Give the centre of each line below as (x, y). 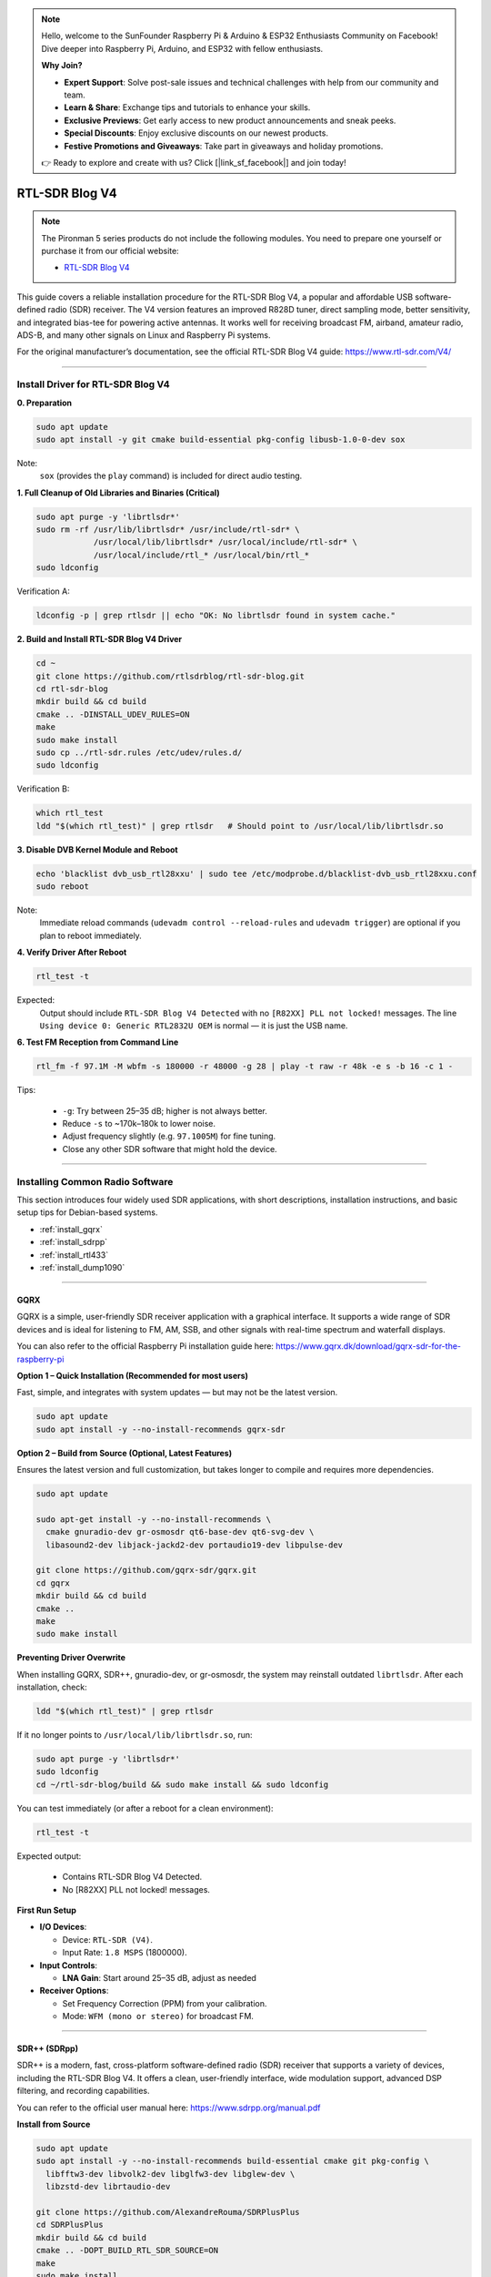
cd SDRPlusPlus (70, 2225)
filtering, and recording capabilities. (83, 2091)
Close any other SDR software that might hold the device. (170, 1149)
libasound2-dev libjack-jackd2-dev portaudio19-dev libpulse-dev (195, 1545)
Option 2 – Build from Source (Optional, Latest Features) (124, 1453)
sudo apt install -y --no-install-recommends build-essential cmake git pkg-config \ (232, 2161)
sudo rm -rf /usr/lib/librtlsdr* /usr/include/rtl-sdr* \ (168, 530)
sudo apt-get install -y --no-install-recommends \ (154, 1519)
